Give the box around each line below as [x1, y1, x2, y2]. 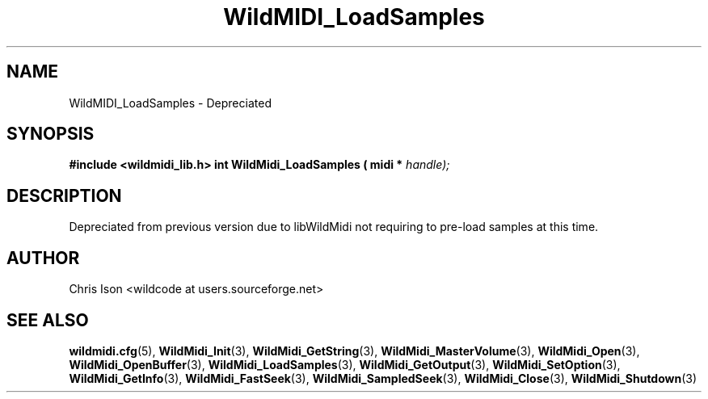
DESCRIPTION [6, 185, 122, 206]
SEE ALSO [6, 309, 89, 330]
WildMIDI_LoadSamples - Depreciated [69, 95, 272, 110]
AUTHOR [6, 247, 80, 268]
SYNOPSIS [6, 124, 95, 145]
